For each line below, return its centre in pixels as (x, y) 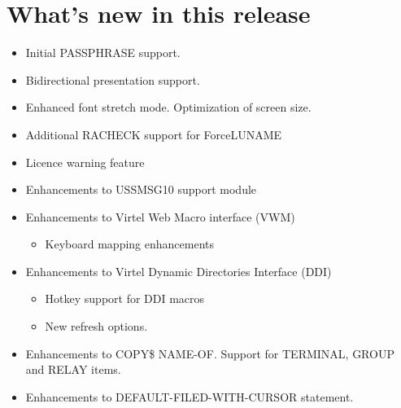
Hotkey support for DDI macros (125, 298)
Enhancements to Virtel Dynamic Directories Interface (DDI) (179, 271)
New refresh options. (96, 326)
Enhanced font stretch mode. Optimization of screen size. (168, 107)
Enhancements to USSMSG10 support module (141, 189)
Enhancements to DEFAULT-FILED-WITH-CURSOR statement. (190, 396)
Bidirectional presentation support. (113, 79)
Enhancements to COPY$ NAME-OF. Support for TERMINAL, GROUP (210, 353)
